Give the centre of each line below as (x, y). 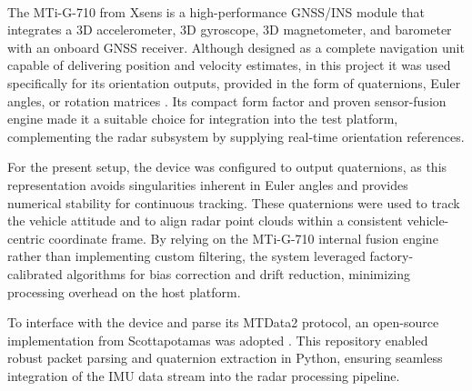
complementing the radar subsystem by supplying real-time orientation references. (236, 136)
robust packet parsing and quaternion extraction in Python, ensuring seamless (225, 358)
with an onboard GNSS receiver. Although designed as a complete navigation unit (236, 47)
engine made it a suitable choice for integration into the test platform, (203, 119)
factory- (392, 256)
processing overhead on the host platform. (124, 291)
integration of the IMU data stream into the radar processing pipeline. (204, 375)
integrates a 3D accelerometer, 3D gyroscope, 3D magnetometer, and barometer (230, 30)
